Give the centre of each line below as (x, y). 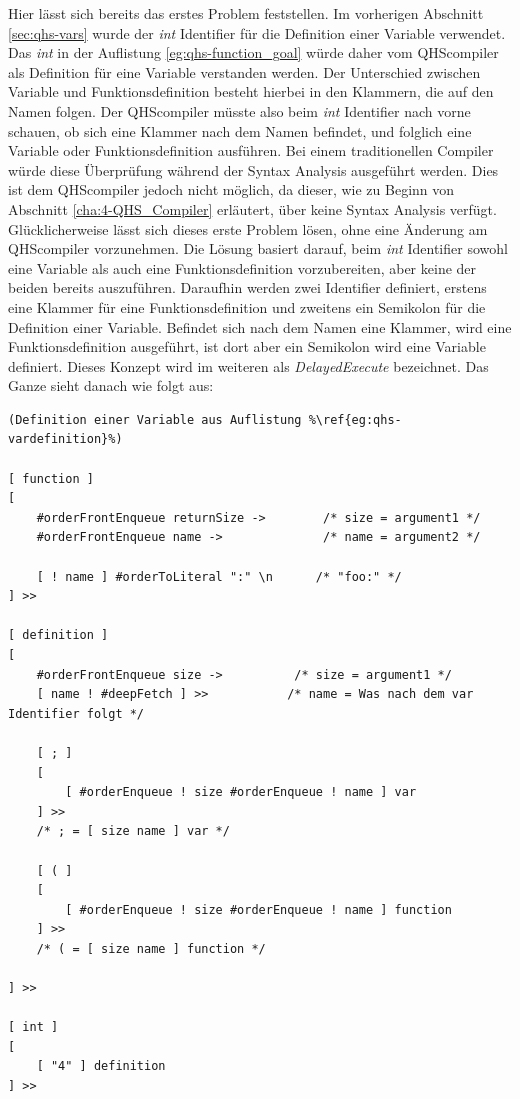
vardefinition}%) (65, 439)
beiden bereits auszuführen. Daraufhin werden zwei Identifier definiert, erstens (247, 287)
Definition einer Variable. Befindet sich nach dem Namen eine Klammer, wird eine (260, 326)
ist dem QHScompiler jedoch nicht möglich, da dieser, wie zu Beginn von (231, 189)
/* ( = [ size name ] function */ (151, 948)
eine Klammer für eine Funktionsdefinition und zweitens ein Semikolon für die (247, 306)
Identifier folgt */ (76, 713)
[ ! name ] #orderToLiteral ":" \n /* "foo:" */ (219, 576)
